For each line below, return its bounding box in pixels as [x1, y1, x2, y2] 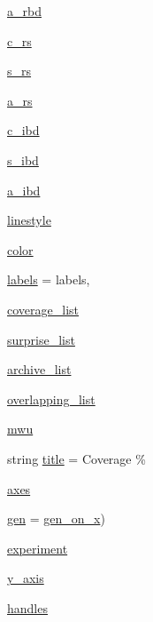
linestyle [7, 211, 51, 229]
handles [7, 598, 48, 617]
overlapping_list [7, 389, 96, 408]
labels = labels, [7, 270, 90, 289]
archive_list [7, 360, 72, 379]
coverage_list [7, 299, 79, 318]
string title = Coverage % [7, 449, 146, 467]
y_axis [7, 569, 44, 587]
